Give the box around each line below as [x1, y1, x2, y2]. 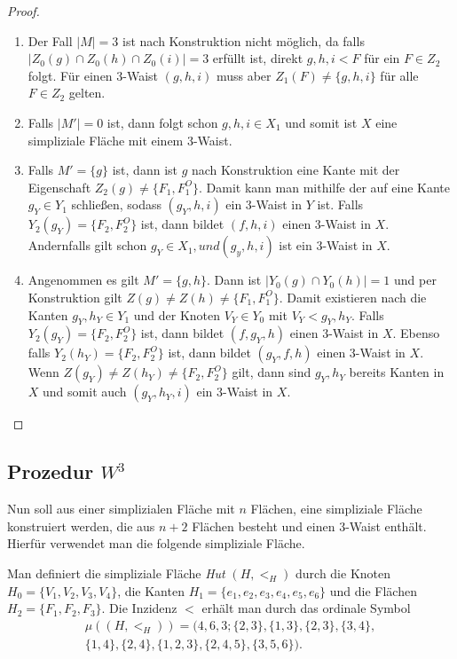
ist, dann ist [112, 161, 177, 179]
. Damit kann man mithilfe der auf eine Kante [199, 177, 450, 196]
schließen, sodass [71, 195, 162, 214]
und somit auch [43, 382, 127, 401]
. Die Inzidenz [101, 599, 177, 617]
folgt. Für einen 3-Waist [28, 66, 159, 84]
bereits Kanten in [349, 363, 445, 381]
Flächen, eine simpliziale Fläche [250, 499, 422, 518]
